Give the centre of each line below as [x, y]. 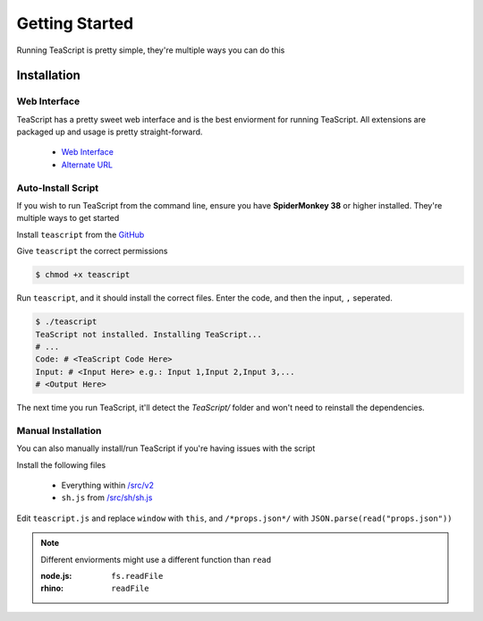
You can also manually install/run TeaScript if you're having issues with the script [166, 448]
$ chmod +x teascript [83, 275]
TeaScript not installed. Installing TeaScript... [149, 334]
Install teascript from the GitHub [80, 234]
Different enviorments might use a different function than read [156, 559]
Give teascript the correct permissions [92, 251]
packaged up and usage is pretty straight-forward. [110, 132]
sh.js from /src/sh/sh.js [107, 498]
